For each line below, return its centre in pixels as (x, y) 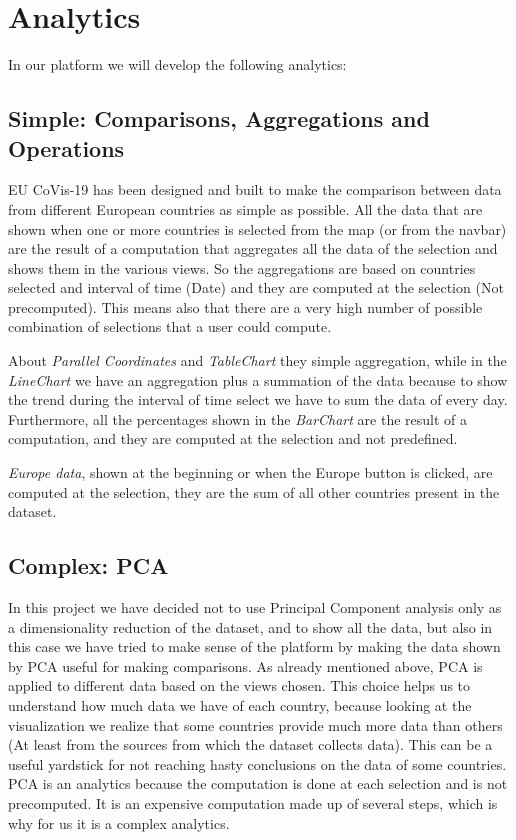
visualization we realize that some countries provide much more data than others (255, 724)
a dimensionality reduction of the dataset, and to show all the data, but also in (250, 626)
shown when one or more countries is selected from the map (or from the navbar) (257, 228)
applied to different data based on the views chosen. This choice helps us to (239, 685)
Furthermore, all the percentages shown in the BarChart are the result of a (238, 418)
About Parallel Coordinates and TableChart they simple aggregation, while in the (257, 360)
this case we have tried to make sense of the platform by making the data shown (254, 646)
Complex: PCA (88, 565)
